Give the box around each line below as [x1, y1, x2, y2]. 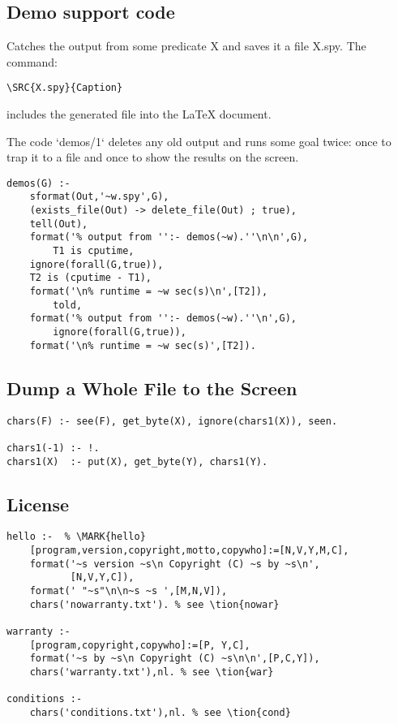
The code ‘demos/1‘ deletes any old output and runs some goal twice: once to [6, 132, 392, 149]
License [6, 491, 70, 516]
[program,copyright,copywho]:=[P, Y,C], [29, 639, 250, 651]
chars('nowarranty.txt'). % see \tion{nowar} [29, 598, 280, 610]
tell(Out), [29, 218, 88, 230]
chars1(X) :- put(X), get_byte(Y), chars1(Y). [6, 455, 268, 468]
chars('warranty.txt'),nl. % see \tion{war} [29, 666, 274, 678]
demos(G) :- [6, 177, 71, 189]
